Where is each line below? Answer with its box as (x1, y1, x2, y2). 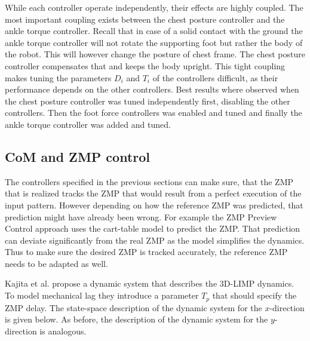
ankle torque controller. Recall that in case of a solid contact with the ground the (5, 24, 303, 37)
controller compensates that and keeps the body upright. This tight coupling (5, 59, 286, 72)
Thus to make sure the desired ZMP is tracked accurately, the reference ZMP (5, 245, 288, 258)
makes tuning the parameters (5, 71, 112, 84)
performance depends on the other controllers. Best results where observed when (5, 83, 299, 96)
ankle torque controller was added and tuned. (5, 118, 171, 130)
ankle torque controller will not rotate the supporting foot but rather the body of (5, 36, 303, 48)
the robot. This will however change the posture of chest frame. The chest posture (5, 48, 305, 60)
